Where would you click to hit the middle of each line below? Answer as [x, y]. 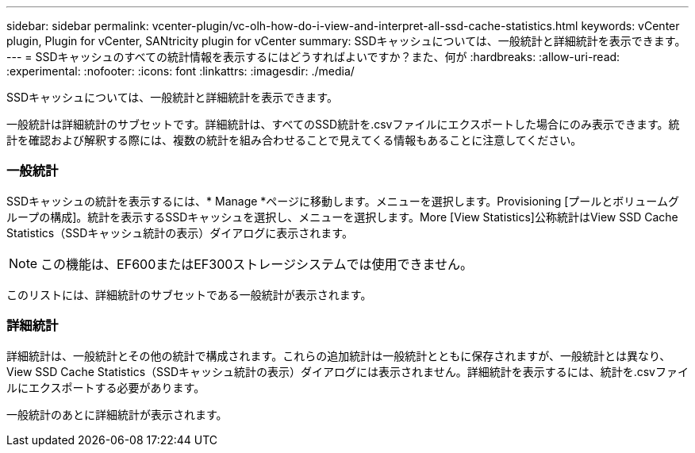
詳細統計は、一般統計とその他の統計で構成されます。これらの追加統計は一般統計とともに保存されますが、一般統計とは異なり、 [339, 355]
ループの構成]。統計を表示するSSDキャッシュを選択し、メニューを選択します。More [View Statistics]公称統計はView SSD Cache [342, 217]
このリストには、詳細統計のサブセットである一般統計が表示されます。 [189, 294]
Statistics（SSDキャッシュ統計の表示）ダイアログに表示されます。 [180, 232]
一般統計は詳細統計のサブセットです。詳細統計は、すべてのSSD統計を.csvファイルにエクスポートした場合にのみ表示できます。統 [343, 124]
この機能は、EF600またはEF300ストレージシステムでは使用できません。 [257, 264]
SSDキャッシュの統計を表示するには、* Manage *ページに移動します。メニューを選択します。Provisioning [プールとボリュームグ [343, 201]
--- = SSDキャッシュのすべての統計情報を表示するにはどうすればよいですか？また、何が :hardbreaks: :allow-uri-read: [313, 57]
